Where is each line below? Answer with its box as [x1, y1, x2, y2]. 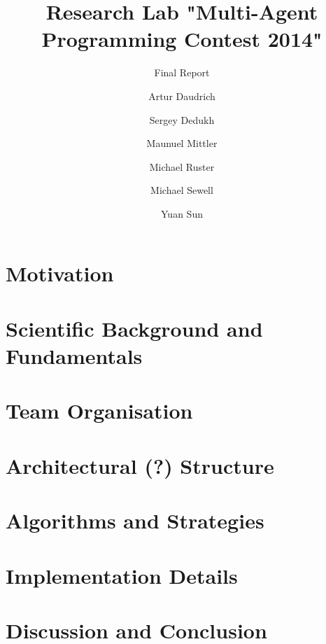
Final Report [154, 65, 210, 80]
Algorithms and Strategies [6, 506, 264, 535]
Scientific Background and [6, 314, 263, 342]
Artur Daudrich [148, 88, 215, 103]
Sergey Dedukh [149, 112, 215, 127]
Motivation [6, 259, 114, 288]
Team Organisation [6, 396, 193, 425]
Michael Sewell [150, 183, 213, 197]
